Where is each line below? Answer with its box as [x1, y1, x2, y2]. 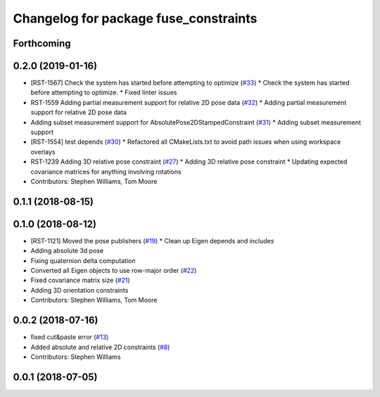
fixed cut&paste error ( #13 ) [30, 333, 109, 341]
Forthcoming [13, 37, 71, 49]
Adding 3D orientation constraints [30, 286, 129, 294]
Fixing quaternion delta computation [30, 256, 136, 264]
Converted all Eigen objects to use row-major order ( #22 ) [30, 267, 197, 275]
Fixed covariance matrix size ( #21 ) [30, 276, 130, 285]
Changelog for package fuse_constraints [13, 11, 258, 26]
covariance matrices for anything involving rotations [30, 167, 182, 176]
